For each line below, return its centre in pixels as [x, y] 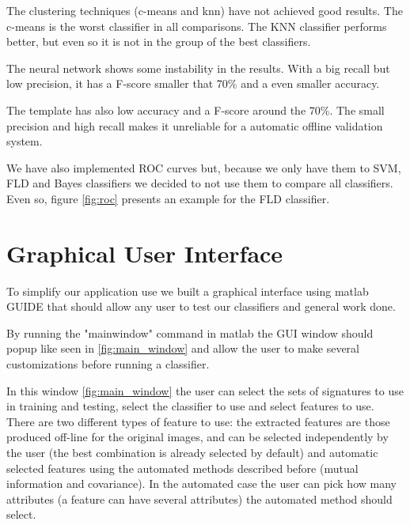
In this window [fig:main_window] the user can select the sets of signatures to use [205, 390]
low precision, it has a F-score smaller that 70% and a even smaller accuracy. [193, 83]
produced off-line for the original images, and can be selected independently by [197, 437]
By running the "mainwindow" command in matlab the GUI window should [190, 332]
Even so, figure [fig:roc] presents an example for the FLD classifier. [168, 198]
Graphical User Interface [145, 253]
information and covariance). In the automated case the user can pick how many [201, 483]
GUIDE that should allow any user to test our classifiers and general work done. [201, 306]
